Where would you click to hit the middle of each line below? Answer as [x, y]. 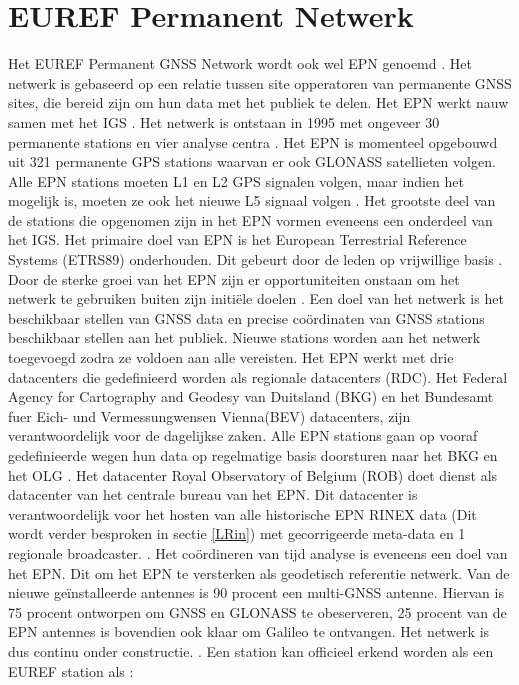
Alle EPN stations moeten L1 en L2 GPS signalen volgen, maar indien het [236, 180]
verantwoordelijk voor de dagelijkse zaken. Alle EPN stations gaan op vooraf [243, 435]
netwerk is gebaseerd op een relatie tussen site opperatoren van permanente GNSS [260, 82]
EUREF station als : [71, 670]
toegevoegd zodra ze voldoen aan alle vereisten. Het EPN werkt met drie [231, 357]
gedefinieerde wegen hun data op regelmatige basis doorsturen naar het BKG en [253, 455]
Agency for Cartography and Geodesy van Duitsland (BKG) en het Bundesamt [251, 396]
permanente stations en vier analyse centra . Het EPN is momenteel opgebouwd [253, 141]
